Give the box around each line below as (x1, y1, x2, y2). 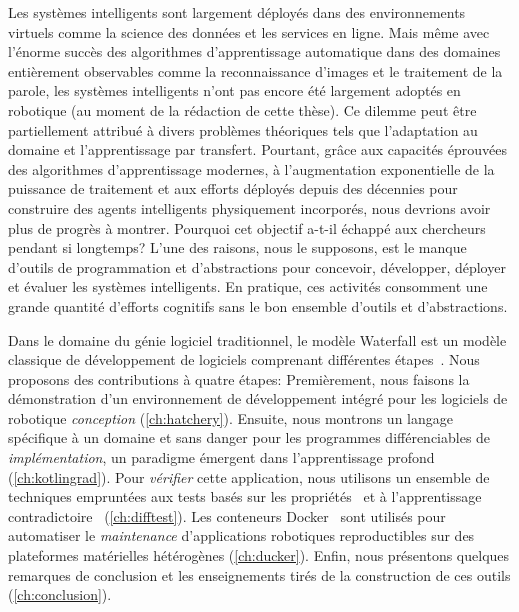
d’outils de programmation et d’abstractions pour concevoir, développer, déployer (8, 256, 506, 277)
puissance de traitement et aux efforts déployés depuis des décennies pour (8, 178, 458, 199)
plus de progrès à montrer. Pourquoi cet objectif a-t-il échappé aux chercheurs (8, 217, 486, 238)
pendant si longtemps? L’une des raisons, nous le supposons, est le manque (8, 237, 467, 258)
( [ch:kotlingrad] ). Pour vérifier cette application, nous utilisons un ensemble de (8, 466, 490, 487)
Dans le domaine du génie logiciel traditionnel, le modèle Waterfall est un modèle (8, 329, 507, 350)
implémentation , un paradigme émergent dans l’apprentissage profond (8, 447, 435, 468)
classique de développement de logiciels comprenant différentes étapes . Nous (8, 349, 480, 370)
